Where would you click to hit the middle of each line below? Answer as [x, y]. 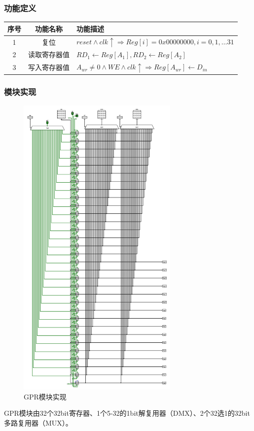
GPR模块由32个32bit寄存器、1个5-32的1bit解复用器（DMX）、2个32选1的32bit [127, 413]
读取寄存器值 [49, 54]
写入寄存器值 [49, 67]
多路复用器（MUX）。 [38, 422]
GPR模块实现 [45, 396]
